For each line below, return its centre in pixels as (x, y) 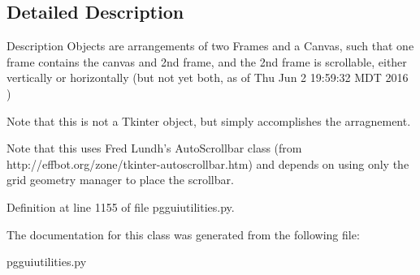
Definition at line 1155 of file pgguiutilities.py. (121, 206)
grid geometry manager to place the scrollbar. (120, 180)
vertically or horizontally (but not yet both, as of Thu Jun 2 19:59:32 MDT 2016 (208, 77)
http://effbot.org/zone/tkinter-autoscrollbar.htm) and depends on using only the (208, 163)
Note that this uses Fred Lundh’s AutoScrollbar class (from (154, 148)
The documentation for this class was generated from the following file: (183, 234)
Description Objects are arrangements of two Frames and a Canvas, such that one (210, 46)
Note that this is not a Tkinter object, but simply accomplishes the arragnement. (209, 120)
